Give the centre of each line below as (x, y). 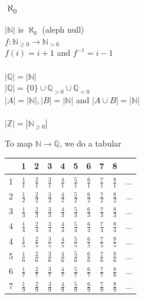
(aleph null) (63, 29)
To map (19, 143)
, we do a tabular (90, 143)
